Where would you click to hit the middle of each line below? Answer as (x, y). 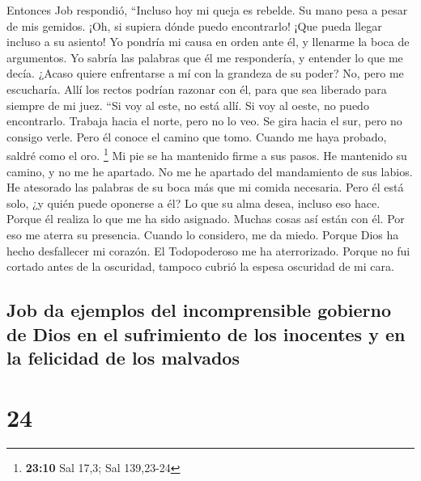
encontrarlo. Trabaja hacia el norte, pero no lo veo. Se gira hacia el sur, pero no (204, 121)
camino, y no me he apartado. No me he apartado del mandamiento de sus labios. (210, 171)
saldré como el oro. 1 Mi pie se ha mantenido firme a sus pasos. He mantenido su (207, 154)
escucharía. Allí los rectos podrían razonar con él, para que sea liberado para (197, 89)
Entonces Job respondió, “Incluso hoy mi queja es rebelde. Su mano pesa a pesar (207, 10)
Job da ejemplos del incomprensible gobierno (199, 310)
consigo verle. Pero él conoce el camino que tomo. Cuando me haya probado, (197, 136)
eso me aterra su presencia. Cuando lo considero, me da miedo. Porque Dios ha (203, 234)
